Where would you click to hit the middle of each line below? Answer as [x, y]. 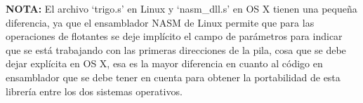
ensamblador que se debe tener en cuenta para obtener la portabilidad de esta [173, 77]
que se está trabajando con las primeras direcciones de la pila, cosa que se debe [176, 49]
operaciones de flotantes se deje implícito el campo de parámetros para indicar [174, 36]
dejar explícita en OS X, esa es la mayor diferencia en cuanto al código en [164, 63]
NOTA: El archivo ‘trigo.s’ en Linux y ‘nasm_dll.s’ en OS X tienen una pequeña [181, 8]
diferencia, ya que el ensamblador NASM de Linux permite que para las [160, 22]
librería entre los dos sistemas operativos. [94, 91]
